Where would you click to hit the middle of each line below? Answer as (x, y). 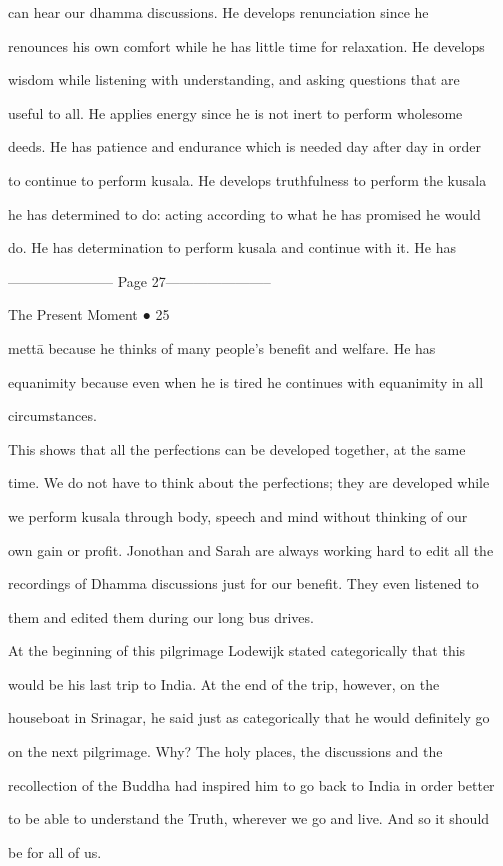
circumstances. (52, 415)
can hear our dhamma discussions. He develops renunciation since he (218, 12)
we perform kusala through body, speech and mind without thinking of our (238, 515)
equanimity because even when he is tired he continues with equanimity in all (246, 381)
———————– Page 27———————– (139, 280)
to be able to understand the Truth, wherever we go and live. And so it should (249, 818)
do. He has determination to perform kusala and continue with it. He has (232, 247)
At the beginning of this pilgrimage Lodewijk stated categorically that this (237, 650)
